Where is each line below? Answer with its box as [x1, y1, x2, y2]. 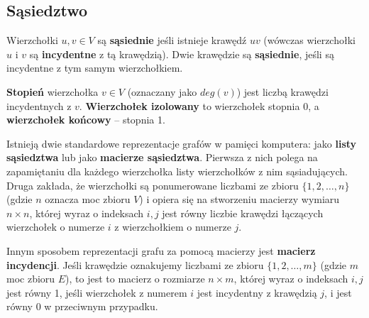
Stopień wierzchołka [6, 84, 99, 99]
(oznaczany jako [127, 84, 197, 99]
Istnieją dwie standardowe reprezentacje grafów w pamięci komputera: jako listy [6, 136, 357, 150]
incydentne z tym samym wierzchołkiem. [6, 60, 183, 75]
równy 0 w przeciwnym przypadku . [6, 299, 158, 314]
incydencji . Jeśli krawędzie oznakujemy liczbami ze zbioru [6, 257, 264, 272]
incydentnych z [6, 98, 72, 113]
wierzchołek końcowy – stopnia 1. [6, 112, 165, 127]
